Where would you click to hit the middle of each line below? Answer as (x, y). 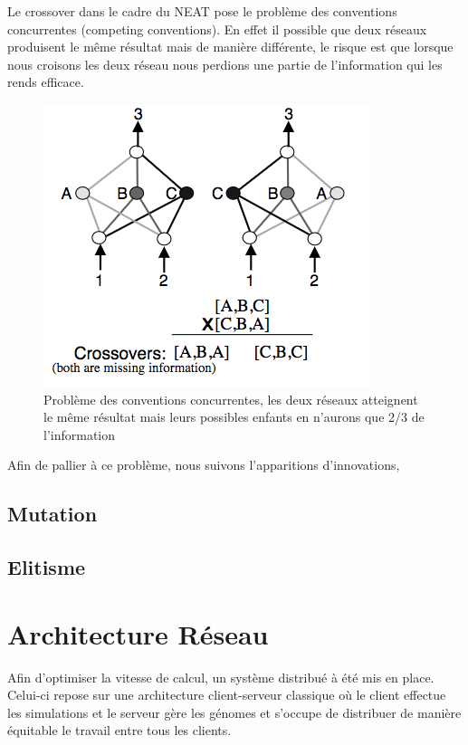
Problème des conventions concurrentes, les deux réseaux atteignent (231, 399)
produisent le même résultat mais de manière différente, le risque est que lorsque (230, 47)
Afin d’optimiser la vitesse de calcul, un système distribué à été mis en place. (221, 677)
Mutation (53, 514)
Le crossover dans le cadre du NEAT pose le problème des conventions (202, 11)
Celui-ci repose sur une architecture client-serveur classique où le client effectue (227, 695)
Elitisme (47, 567)
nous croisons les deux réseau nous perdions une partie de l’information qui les (225, 64)
